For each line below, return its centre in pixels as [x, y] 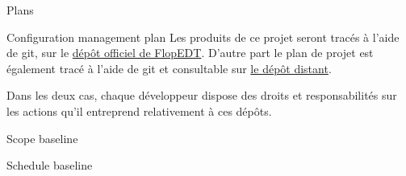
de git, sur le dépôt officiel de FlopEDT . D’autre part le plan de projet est [190, 53]
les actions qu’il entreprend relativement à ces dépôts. [139, 111]
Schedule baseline [50, 165]
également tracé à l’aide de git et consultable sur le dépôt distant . [169, 68]
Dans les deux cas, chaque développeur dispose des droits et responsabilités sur [202, 95]
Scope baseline [42, 138]
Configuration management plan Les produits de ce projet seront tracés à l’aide [203, 37]
